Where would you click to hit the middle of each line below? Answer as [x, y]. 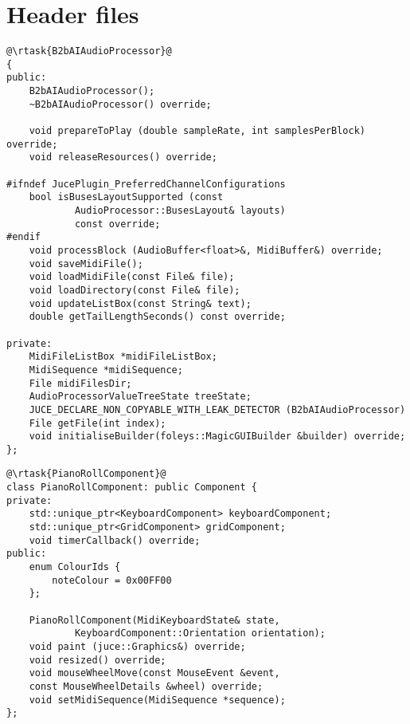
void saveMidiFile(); [86, 264]
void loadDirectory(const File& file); [135, 290]
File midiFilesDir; [80, 383]
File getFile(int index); [98, 423]
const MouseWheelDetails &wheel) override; [146, 686]
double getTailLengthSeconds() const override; [157, 317]
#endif [23, 237]
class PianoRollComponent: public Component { [132, 488]
